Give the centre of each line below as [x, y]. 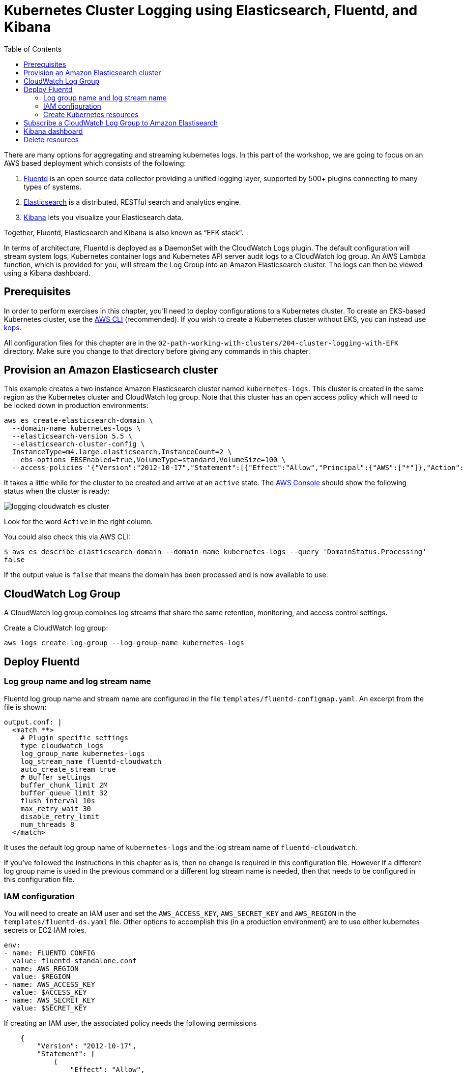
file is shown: [25, 707]
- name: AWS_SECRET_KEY [50, 1000]
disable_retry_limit [60, 816]
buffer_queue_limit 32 [64, 793]
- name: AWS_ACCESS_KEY [50, 985]
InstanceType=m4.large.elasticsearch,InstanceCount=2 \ [122, 452]
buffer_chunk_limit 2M [64, 785]
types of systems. [53, 187]
